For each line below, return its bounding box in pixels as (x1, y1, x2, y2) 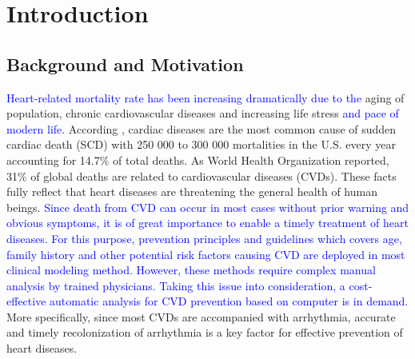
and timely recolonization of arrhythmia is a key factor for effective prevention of (6, 324, 403, 341)
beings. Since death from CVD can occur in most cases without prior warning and (6, 198, 409, 215)
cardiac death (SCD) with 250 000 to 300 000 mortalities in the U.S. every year (6, 136, 396, 153)
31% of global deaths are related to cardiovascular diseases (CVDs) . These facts (6, 167, 397, 184)
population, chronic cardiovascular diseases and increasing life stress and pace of (6, 105, 399, 122)
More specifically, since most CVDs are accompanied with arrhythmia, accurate (6, 308, 396, 325)
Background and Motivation (6, 51, 244, 76)
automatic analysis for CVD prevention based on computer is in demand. (50, 293, 409, 309)
